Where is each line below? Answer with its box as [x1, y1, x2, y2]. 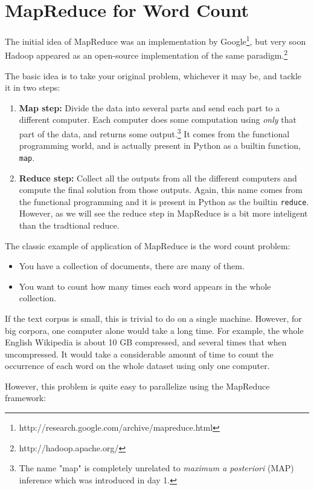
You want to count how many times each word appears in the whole [19, 279, 271, 292]
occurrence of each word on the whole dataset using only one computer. [5, 359, 270, 372]
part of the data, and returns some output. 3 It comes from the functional [19, 126, 290, 140]
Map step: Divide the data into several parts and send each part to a [19, 101, 280, 114]
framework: [5, 391, 46, 404]
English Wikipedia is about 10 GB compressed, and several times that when [5, 336, 287, 348]
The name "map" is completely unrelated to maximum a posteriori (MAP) [19, 462, 294, 474]
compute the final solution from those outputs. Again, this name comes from [19, 183, 303, 196]
